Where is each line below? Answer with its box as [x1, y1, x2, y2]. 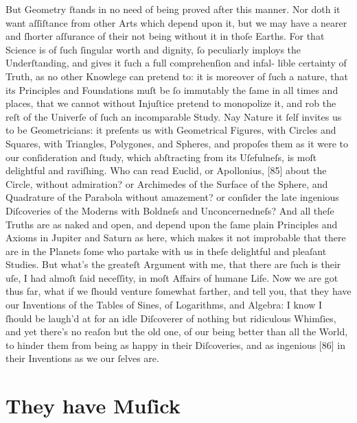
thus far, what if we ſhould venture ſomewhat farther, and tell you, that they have [5, 284, 352, 298]
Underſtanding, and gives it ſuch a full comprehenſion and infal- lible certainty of [5, 56, 347, 70]
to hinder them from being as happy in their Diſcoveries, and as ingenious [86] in [5, 337, 345, 352]
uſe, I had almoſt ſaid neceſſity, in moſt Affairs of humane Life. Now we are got [5, 270, 338, 285]
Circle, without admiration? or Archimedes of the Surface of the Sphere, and [5, 176, 328, 191]
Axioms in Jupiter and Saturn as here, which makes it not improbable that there [5, 230, 346, 245]
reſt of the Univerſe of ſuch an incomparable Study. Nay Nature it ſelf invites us [5, 109, 342, 123]
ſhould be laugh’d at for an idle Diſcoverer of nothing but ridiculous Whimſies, [5, 311, 336, 325]
